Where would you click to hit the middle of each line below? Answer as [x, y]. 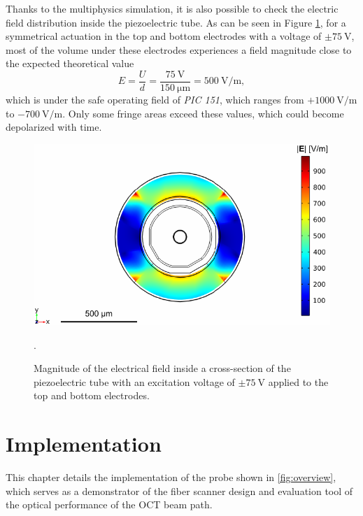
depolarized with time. [54, 127]
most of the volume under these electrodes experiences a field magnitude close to [179, 49]
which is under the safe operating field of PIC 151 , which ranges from [155, 100]
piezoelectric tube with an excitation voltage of [134, 381]
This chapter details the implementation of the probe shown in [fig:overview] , [171, 477]
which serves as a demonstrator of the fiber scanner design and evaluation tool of [179, 490]
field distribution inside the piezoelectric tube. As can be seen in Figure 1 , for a [176, 22]
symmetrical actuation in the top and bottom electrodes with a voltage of [164, 36]
